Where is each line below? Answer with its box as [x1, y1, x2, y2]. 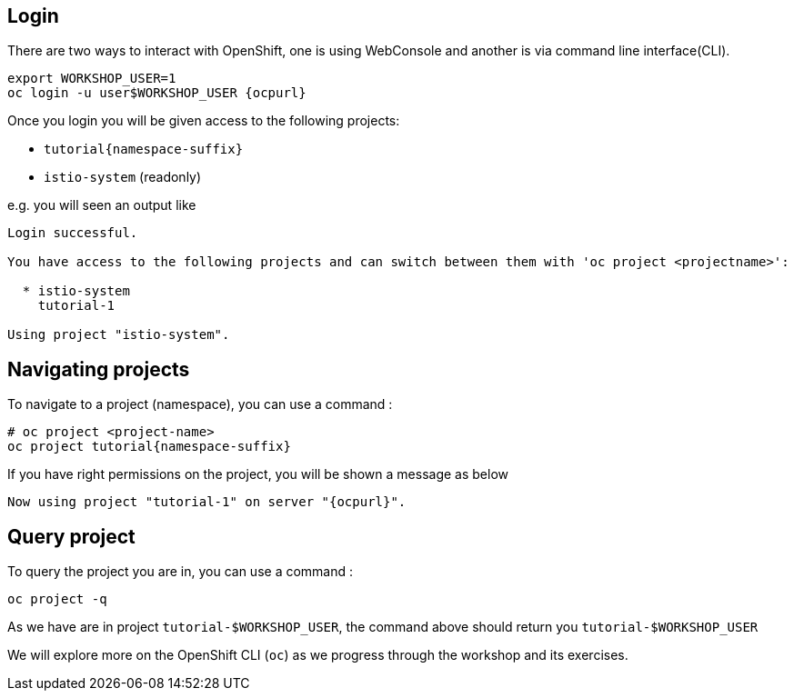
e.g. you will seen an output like [7, 197, 196, 214]
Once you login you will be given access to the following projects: [7, 113, 400, 129]
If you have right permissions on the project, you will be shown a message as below [7, 466, 508, 483]
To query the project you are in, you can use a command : [7, 563, 354, 580]
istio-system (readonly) [44, 169, 202, 185]
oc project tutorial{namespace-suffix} [7, 439, 291, 454]
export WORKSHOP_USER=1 [7, 71, 176, 86]
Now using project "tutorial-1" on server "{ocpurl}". [7, 494, 407, 510]
